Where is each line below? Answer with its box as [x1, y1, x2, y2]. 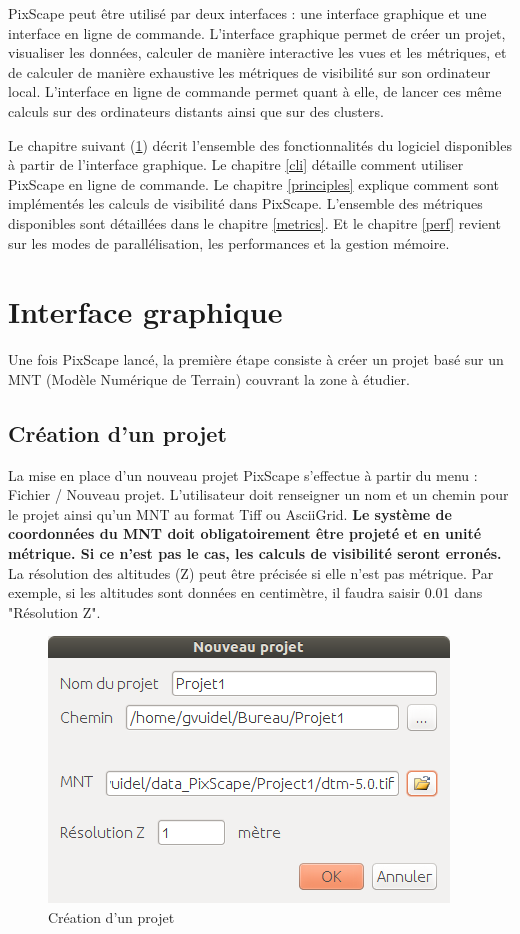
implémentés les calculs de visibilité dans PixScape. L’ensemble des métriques [8, 193, 483, 214]
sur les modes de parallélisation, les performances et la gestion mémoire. [8, 232, 450, 253]
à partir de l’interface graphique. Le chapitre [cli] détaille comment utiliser [8, 154, 464, 175]
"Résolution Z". [8, 601, 101, 622]
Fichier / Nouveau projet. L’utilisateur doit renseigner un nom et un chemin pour [8, 484, 509, 505]
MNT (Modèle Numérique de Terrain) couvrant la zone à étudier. [8, 368, 410, 389]
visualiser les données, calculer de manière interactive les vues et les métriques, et [8, 42, 507, 63]
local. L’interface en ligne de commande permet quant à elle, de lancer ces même [8, 81, 502, 102]
